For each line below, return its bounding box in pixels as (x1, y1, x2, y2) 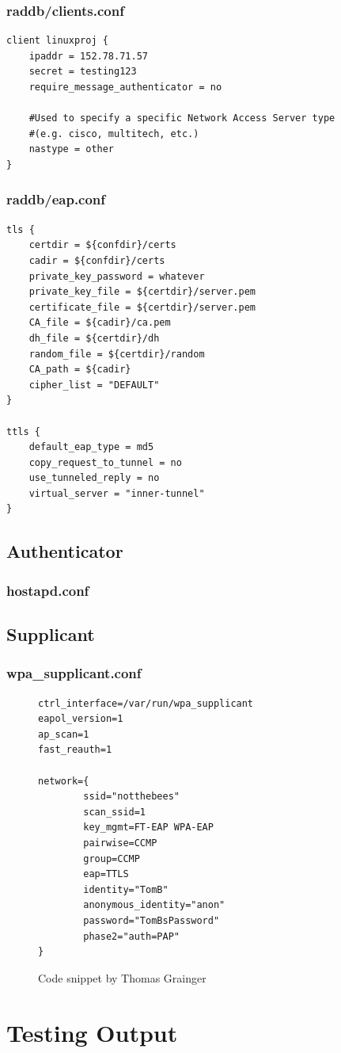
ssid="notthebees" (83, 791, 180, 803)
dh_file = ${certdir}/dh (28, 332, 160, 344)
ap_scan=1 (38, 728, 89, 740)
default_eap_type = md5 (28, 441, 154, 453)
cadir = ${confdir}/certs (28, 254, 165, 266)
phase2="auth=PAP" (83, 930, 180, 942)
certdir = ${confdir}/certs (28, 239, 176, 251)
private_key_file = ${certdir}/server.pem (28, 286, 256, 298)
